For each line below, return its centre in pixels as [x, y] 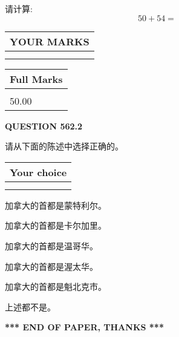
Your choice [38, 172]
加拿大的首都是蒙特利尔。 [56, 205]
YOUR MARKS [50, 41]
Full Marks [36, 79]
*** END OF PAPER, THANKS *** [84, 327]
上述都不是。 [30, 306]
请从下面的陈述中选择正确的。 [64, 146]
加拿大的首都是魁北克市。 [56, 286]
